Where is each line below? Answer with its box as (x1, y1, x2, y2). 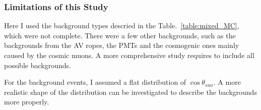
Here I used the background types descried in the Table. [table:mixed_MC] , (4, 20, 239, 31)
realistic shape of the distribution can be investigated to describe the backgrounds (4, 86, 257, 97)
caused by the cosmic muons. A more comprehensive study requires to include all (4, 50, 254, 60)
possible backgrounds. (4, 60, 71, 70)
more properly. (4, 96, 49, 107)
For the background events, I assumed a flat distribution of (4, 77, 186, 87)
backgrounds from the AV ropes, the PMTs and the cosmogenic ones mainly (4, 40, 239, 50)
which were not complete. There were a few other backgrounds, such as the (4, 30, 236, 40)
